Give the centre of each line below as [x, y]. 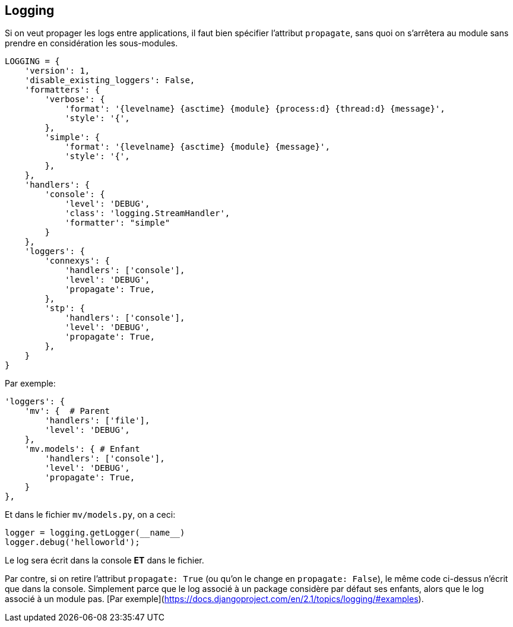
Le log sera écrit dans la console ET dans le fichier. [104, 560]
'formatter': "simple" [118, 223]
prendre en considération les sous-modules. [91, 43]
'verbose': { [75, 99]
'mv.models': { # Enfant [82, 449]
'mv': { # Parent [67, 411]
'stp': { [65, 308]
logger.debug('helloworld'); [72, 542]
